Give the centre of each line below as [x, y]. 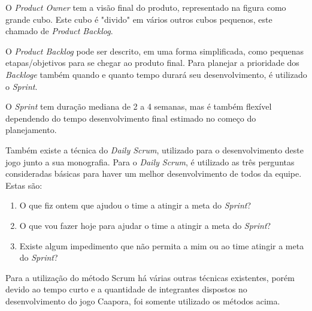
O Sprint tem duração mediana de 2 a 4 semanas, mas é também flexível [139, 106]
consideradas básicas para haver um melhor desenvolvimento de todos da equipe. [154, 173]
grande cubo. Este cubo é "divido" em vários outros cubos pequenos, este [139, 19]
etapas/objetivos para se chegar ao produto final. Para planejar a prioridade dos [152, 63]
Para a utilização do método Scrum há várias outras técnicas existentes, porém [150, 277]
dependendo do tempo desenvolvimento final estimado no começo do [131, 118]
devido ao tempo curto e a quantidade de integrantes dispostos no [126, 289]
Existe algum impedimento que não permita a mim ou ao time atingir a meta [162, 245]
